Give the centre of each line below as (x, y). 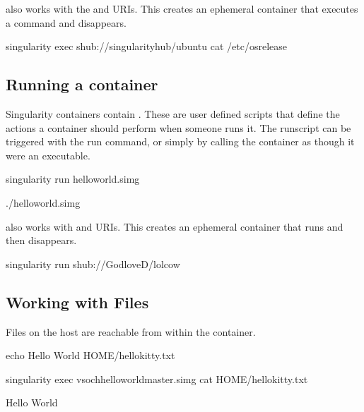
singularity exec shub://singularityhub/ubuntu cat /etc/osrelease (146, 46)
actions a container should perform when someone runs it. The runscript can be (178, 127)
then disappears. (41, 240)
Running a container (82, 84)
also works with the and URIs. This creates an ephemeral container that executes (182, 8)
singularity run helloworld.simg (73, 179)
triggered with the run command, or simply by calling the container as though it (180, 141)
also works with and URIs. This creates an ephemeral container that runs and (175, 226)
